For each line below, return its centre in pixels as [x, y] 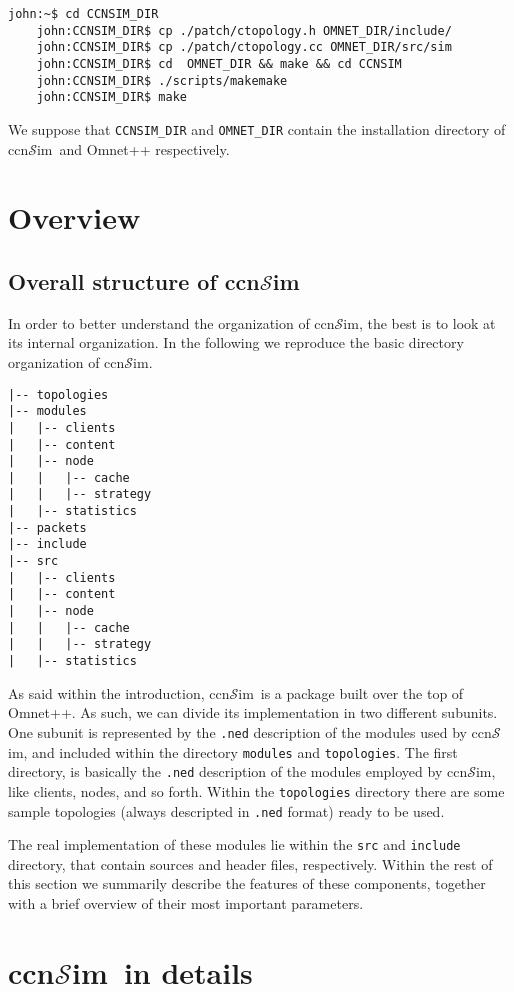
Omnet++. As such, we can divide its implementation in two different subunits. [253, 712]
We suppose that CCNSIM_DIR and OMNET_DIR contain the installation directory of [257, 128]
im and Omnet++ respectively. [133, 148]
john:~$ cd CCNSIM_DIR [83, 14]
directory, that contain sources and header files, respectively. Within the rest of [250, 863]
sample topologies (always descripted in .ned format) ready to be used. [226, 810]
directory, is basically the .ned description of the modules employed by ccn [238, 771]
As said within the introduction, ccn [119, 692]
